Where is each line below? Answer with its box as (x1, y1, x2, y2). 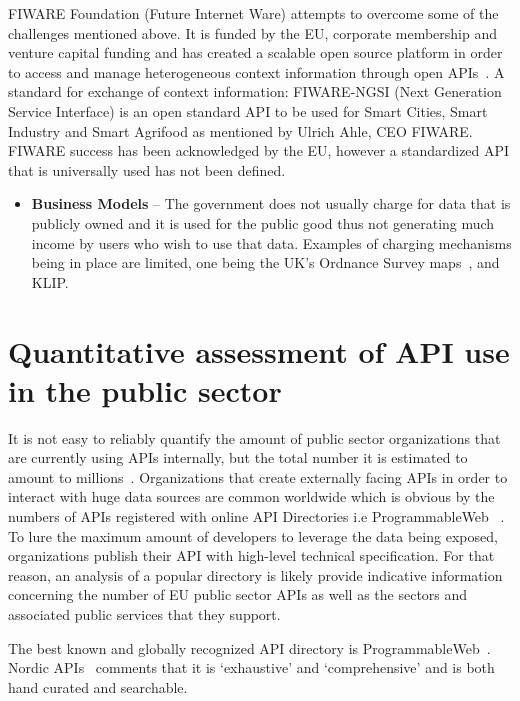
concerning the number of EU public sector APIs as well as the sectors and (8, 584, 468, 605)
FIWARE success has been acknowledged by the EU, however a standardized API (8, 140, 510, 161)
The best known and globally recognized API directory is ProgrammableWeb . (8, 637, 491, 658)
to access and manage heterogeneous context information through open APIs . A (8, 61, 505, 82)
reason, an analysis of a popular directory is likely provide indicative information (8, 564, 503, 585)
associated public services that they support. (8, 603, 281, 624)
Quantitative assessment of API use (8, 330, 510, 371)
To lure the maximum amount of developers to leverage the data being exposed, (8, 525, 498, 546)
